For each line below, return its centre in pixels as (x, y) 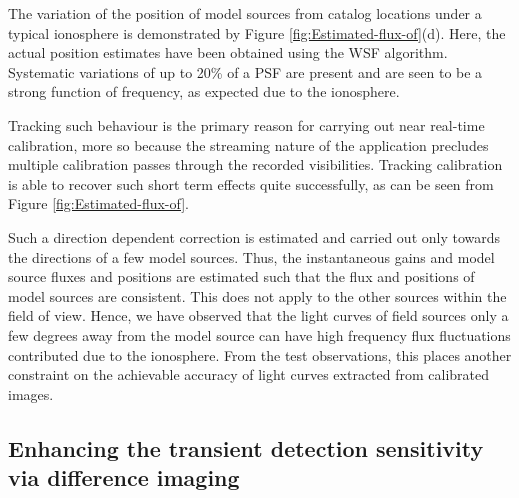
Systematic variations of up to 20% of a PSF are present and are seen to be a (245, 71)
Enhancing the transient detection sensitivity (246, 447)
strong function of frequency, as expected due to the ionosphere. (204, 91)
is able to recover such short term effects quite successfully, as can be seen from (251, 183)
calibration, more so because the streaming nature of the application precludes (248, 144)
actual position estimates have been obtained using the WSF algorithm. (228, 52)
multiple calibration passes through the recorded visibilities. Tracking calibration (255, 164)
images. (31, 393)
